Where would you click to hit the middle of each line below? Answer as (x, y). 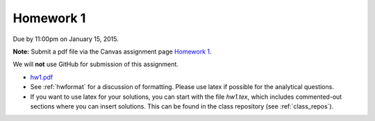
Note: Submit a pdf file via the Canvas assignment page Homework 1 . (112, 51)
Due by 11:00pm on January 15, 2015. (66, 39)
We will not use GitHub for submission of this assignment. (95, 64)
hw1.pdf (42, 77)
